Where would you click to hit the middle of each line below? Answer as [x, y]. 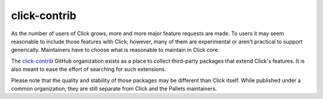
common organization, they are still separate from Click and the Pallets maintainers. [114, 88]
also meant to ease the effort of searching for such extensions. [89, 69]
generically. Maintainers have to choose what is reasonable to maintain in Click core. [115, 50]
